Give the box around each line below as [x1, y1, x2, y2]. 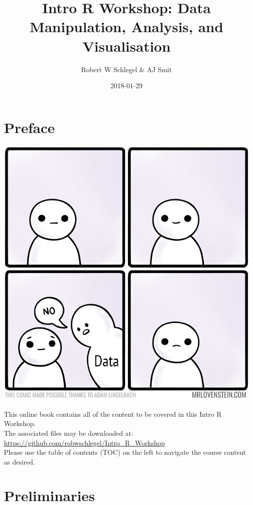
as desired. [4, 456, 35, 466]
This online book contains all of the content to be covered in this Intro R [4, 408, 222, 419]
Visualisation [82, 36, 171, 56]
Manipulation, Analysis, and [30, 17, 223, 37]
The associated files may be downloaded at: [4, 427, 133, 438]
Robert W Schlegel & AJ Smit [81, 64, 172, 74]
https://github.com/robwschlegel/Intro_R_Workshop [4, 437, 165, 447]
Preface [4, 117, 55, 137]
